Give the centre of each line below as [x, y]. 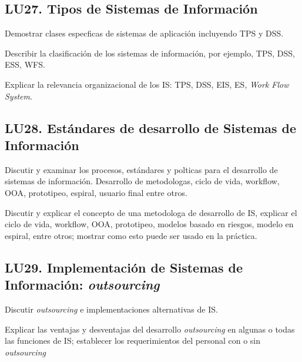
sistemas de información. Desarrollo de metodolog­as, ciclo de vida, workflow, [142, 181]
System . [19, 96]
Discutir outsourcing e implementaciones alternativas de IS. [111, 309]
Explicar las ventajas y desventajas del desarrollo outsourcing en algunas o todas [150, 329]
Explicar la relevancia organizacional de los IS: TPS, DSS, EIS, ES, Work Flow [147, 84]
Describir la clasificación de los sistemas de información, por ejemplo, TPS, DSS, [150, 53]
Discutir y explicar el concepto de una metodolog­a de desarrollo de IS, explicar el [151, 212]
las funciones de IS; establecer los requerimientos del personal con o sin [133, 341]
